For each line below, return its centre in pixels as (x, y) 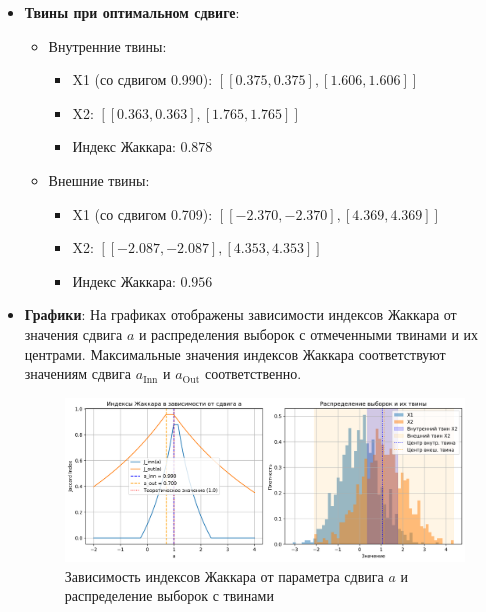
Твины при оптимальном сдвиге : (132, 12)
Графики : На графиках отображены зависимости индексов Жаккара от (240, 314)
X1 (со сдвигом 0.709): (142, 213)
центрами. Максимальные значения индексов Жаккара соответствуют (235, 353)
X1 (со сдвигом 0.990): (142, 79)
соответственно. (253, 373)
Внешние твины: (99, 179)
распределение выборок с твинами (169, 595)
